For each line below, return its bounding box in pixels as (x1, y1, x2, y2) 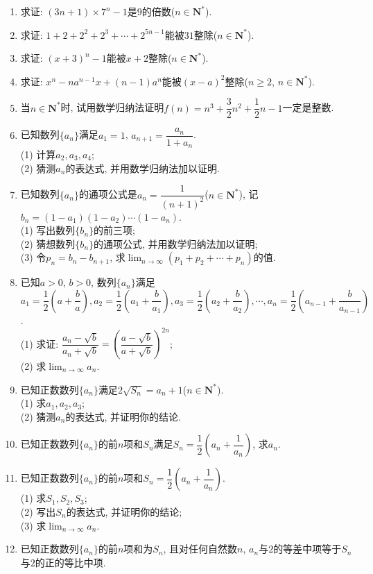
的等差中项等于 (273, 541, 342, 556)
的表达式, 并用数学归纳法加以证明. (65, 160, 220, 175)
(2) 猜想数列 (20, 236, 76, 251)
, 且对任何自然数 (163, 541, 238, 556)
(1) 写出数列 (20, 223, 76, 237)
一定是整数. (282, 100, 334, 115)
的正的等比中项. (35, 555, 106, 569)
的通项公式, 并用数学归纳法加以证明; (94, 236, 258, 251)
